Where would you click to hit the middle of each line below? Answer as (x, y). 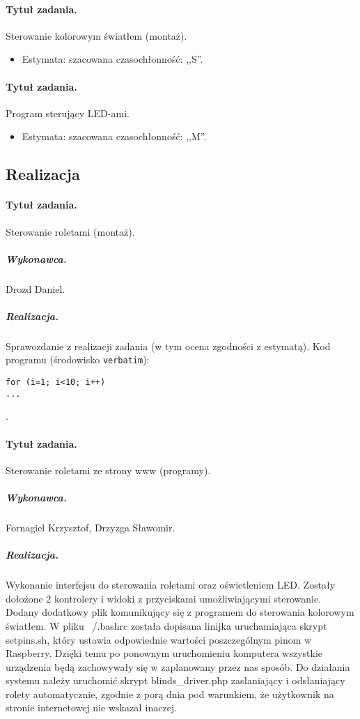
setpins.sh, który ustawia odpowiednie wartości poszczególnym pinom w (159, 639)
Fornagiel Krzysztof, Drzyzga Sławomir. (91, 527)
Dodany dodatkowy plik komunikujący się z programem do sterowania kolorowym (180, 612)
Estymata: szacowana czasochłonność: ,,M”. (114, 136)
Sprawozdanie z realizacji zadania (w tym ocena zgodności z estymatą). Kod (168, 346)
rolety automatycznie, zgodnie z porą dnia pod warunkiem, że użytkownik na (170, 694)
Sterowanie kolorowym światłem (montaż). (96, 35)
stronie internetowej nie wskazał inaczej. (92, 707)
